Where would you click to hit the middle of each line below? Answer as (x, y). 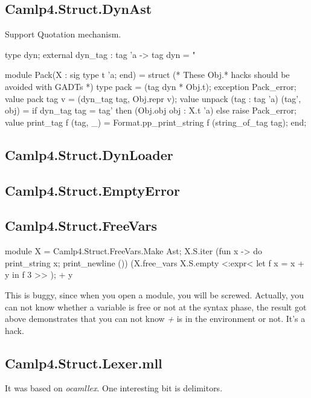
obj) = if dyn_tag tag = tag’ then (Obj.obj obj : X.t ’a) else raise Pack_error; (151, 110)
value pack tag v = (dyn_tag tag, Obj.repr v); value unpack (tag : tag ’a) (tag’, (153, 98)
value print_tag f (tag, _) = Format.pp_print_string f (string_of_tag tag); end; (156, 122)
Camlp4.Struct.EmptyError (92, 190)
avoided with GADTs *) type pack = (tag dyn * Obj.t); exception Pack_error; (151, 86)
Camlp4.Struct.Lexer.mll (84, 363)
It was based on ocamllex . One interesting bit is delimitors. (114, 388)
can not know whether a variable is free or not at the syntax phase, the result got (156, 307)
